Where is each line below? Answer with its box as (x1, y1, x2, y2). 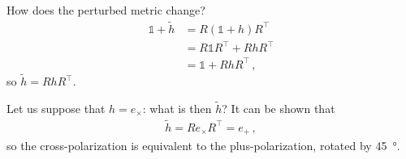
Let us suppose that (6, 99, 106, 116)
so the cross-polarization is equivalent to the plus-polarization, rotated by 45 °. (6, 137, 400, 154)
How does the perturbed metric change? (6, 2, 205, 18)
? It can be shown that (222, 99, 335, 116)
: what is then (142, 99, 212, 116)
